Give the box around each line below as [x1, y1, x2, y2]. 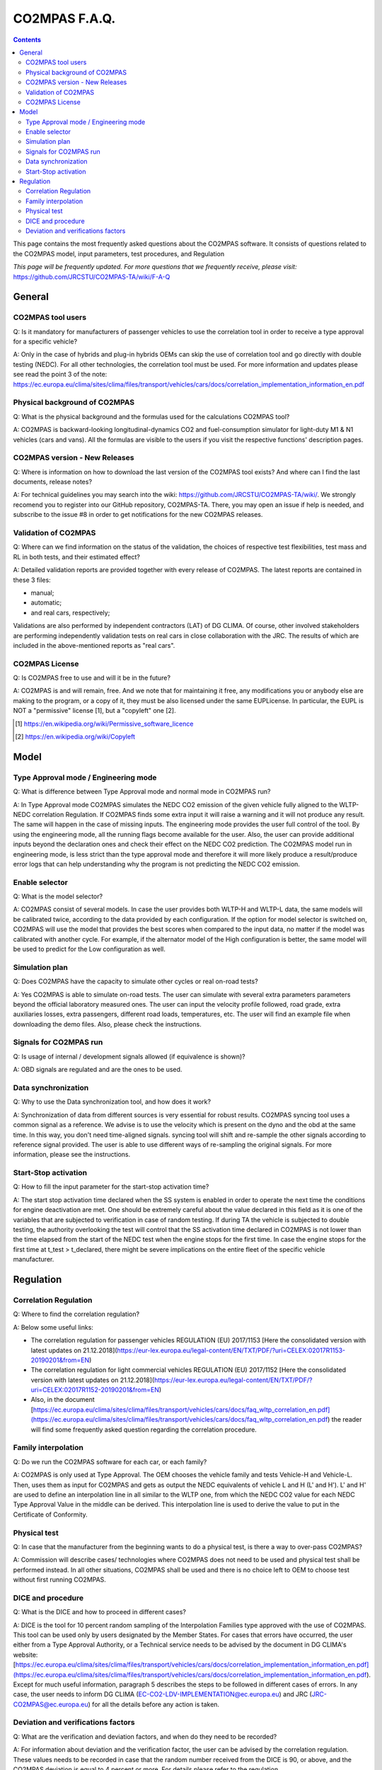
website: [13, 1650, 38, 1659]
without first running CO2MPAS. [13, 1575, 106, 1584]
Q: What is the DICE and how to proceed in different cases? [13, 1608, 187, 1616]
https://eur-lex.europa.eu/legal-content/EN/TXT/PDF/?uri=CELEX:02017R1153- [117, 1346, 346, 1354]
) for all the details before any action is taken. [88, 1700, 219, 1708]
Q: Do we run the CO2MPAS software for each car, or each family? [13, 1457, 207, 1466]
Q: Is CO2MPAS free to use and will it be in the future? [13, 673, 171, 683]
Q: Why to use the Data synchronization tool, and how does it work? [13, 1097, 212, 1106]
